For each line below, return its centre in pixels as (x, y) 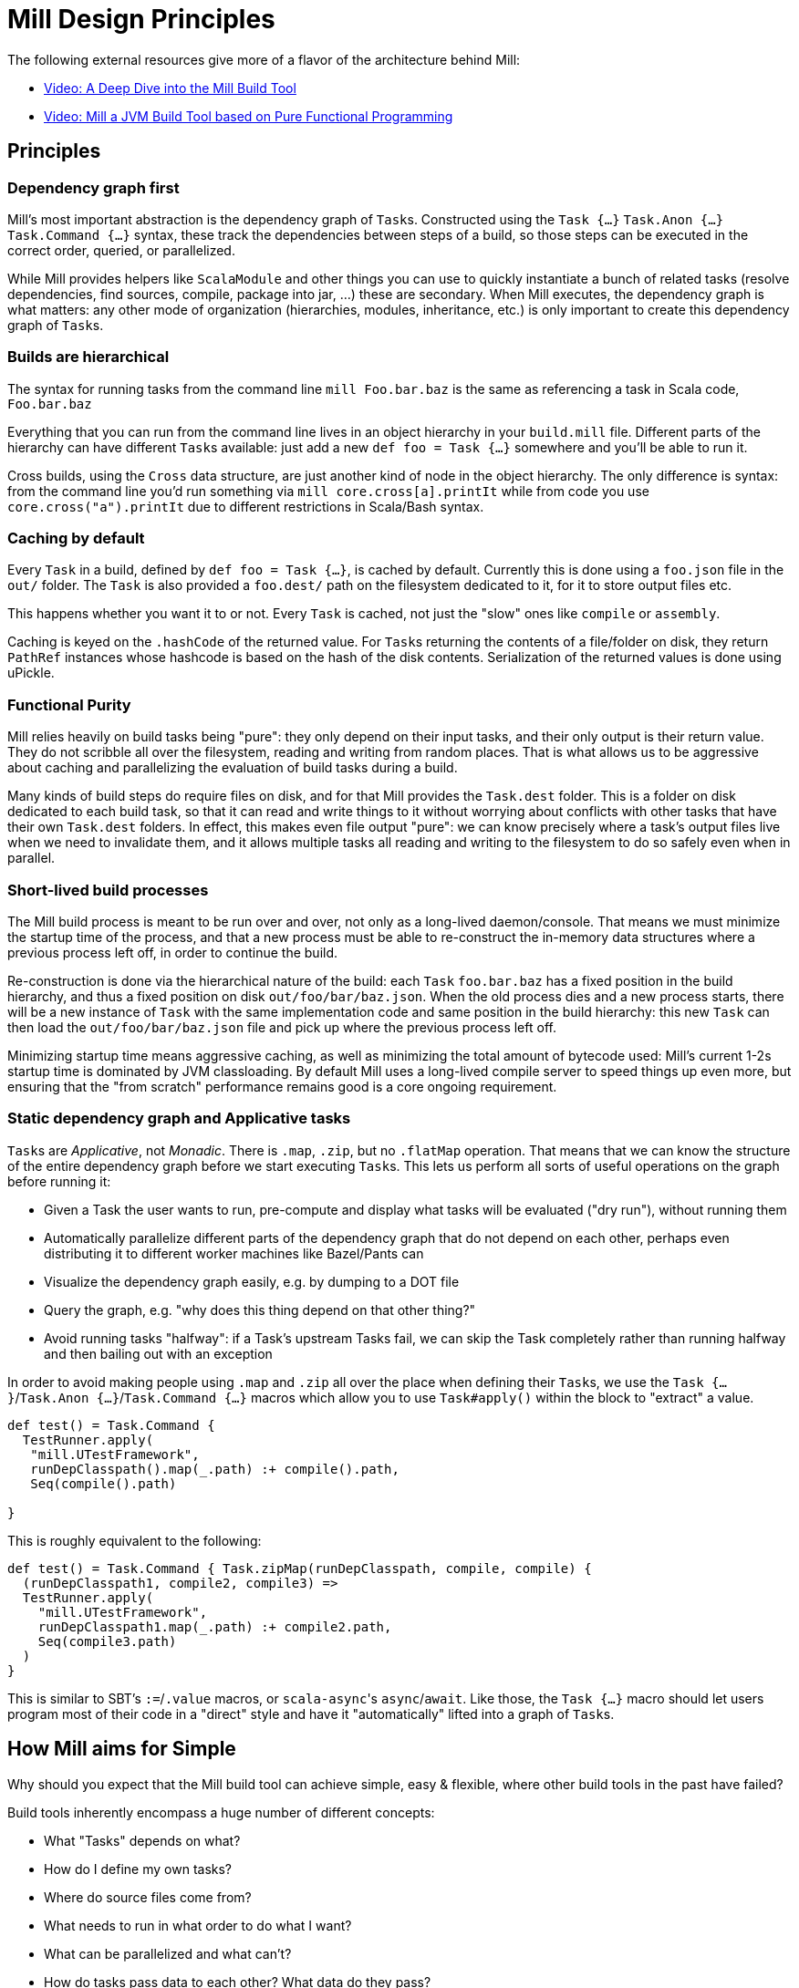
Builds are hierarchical (88, 357)
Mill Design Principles (141, 19)
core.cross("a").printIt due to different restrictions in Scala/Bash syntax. (246, 506)
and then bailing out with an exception (158, 1353)
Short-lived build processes (108, 890)
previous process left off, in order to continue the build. (173, 952)
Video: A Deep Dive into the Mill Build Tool (170, 88)
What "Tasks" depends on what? (142, 1840)
